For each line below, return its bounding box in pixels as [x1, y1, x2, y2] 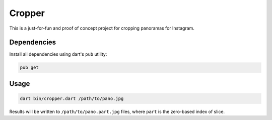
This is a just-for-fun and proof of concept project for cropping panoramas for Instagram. [9, 25, 195, 31]
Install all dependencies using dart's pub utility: [9, 51, 107, 57]
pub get [20, 65, 39, 70]
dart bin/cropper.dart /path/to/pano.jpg [20, 96, 124, 101]
